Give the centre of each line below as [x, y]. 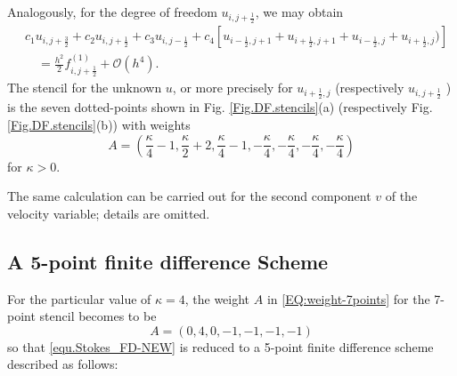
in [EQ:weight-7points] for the [348, 298]
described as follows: [63, 364]
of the [401, 196]
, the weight [217, 298]
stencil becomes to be [98, 316]
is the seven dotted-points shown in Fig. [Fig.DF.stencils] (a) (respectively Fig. [220, 107]
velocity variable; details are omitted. [109, 213]
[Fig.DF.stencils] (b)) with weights [99, 124]
